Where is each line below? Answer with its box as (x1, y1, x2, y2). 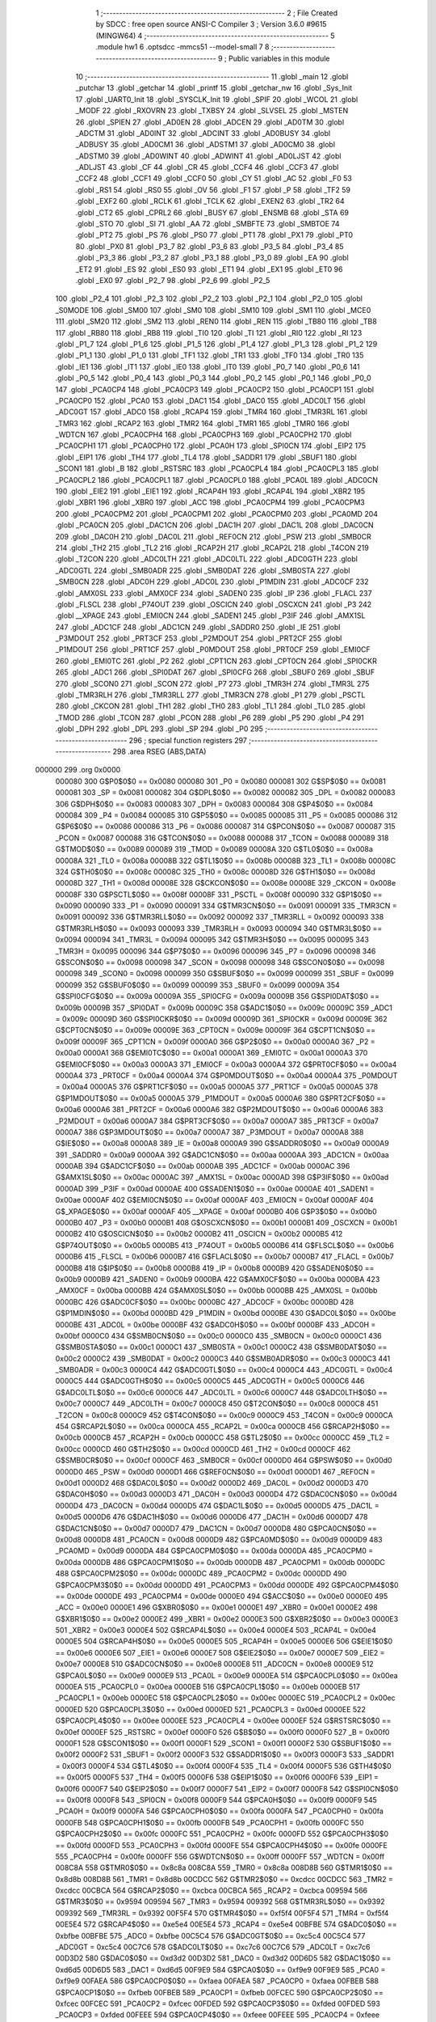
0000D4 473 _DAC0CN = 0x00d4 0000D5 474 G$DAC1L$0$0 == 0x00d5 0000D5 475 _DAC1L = (55, 1500, 379, 1510)
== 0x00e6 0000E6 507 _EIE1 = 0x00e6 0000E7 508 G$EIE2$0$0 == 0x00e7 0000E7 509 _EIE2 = (55, 1648, 385, 1657)
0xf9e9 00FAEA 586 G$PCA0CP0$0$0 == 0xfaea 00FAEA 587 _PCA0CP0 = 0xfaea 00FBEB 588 (55, 1976, 379, 1986)
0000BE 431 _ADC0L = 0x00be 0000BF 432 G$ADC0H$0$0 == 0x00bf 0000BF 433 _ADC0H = (55, 1319, 376, 1330)
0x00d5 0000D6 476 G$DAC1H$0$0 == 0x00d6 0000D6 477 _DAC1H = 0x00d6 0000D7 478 (55, 1512, 368, 1522)
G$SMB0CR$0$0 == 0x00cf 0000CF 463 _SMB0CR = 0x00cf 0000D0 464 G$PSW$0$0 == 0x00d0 (55, 1456, 392, 1466)
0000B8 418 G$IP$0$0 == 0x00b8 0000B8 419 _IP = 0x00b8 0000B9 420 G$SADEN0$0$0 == (55, 1263, 375, 1273)
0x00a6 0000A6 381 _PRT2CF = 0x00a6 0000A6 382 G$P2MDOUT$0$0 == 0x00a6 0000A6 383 (55, 1105, 384, 1115)
